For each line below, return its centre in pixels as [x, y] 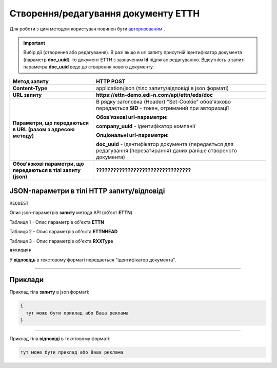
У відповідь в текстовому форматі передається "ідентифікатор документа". [93, 260]
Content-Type [30, 88]
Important [34, 43]
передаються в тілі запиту [47, 170]
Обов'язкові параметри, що [48, 164]
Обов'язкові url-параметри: [132, 117]
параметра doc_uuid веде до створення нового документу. [88, 67]
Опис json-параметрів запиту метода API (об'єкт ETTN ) [71, 213]
